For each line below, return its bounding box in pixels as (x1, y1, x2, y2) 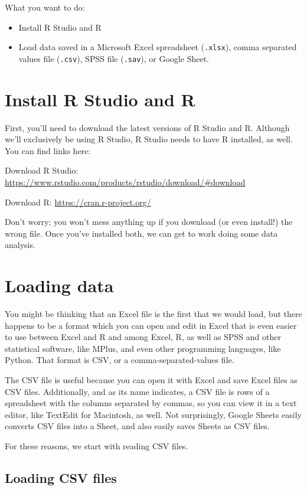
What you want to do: (5, 1, 85, 13)
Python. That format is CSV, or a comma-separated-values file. (5, 354, 234, 366)
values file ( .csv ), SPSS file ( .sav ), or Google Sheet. (18, 52, 209, 64)
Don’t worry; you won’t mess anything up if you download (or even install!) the (5, 215, 293, 228)
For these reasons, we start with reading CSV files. (5, 440, 188, 452)
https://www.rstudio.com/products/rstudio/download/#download (5, 176, 246, 188)
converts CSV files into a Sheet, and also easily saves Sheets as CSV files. (5, 420, 270, 432)
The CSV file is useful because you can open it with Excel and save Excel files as (5, 374, 298, 386)
